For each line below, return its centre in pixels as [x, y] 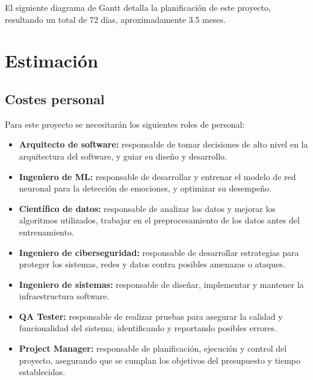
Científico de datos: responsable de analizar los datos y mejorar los [147, 208]
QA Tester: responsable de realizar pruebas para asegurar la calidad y [151, 316]
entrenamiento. [46, 232]
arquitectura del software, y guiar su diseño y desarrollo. [123, 156]
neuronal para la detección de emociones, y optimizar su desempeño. [145, 188]
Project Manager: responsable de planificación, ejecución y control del [153, 348]
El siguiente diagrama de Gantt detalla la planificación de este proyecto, [138, 7]
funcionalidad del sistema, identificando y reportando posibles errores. [148, 328]
